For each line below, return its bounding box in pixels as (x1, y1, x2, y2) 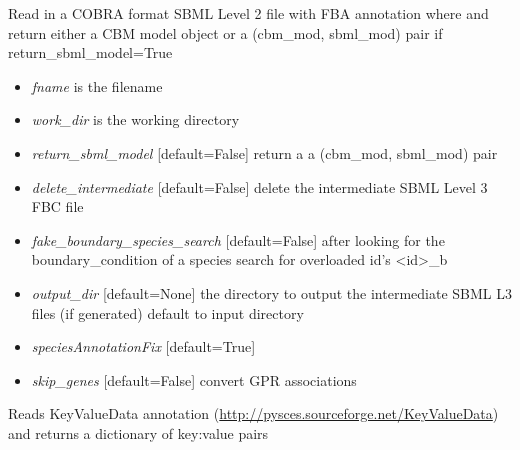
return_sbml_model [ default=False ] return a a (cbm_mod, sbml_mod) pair (31, 142, 498, 163)
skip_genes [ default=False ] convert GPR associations (31, 369, 357, 390)
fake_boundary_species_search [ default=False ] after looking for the (31, 229, 445, 250)
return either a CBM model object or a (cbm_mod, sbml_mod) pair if (8, 22, 443, 43)
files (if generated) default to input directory (31, 302, 304, 323)
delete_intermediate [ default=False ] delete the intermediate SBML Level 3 (31, 176, 488, 197)
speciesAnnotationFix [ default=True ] (31, 336, 256, 357)
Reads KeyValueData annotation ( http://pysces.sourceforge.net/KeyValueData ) (8, 403, 499, 424)
